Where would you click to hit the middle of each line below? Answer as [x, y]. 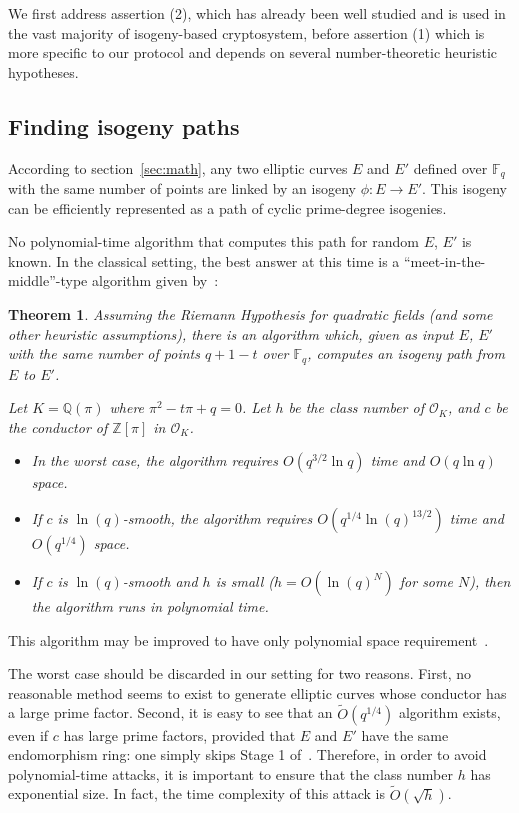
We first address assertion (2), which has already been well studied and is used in [257, 13]
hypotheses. [43, 71]
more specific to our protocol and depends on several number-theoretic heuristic [253, 52]
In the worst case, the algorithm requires [155, 460]
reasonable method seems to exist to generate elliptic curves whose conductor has [257, 692]
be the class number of [356, 407]
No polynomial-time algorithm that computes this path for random [213, 241]
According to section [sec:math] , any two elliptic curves [178, 167]
